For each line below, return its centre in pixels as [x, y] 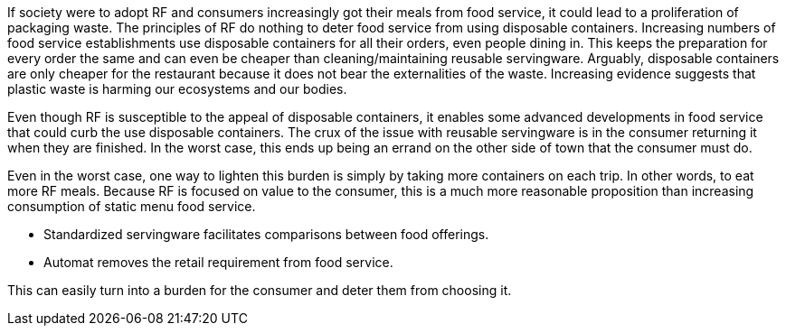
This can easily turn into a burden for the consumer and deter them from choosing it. [260, 290]
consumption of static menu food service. [132, 206]
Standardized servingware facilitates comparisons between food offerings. [266, 234]
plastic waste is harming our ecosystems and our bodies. [177, 89]
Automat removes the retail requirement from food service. [218, 262]
